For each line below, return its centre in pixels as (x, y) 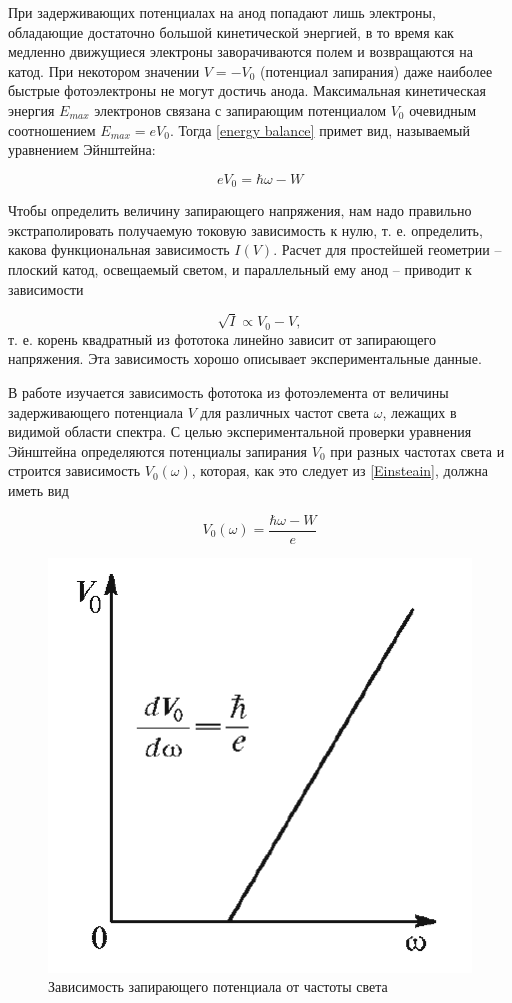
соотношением (52, 129)
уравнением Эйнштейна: (82, 149)
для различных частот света (285, 411)
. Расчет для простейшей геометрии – (387, 249)
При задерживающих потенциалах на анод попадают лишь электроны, (222, 12)
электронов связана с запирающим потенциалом (240, 109)
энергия (31, 109)
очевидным (443, 109)
